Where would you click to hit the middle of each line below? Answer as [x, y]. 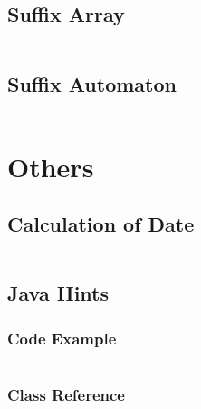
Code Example [62, 338]
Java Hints [58, 293]
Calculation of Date [101, 224]
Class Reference [66, 394]
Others [51, 166]
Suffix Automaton [92, 83]
